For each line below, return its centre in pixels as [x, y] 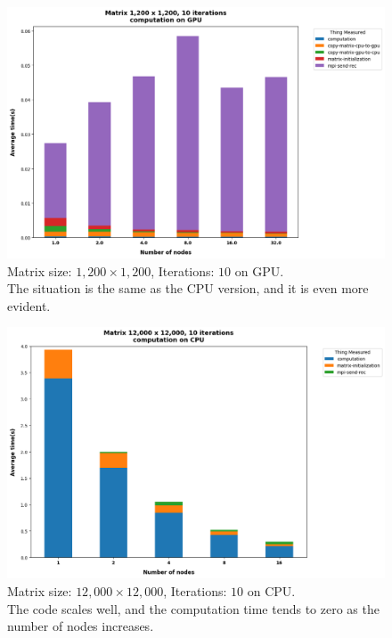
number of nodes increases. [81, 626]
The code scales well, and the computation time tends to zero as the [193, 608]
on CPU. [271, 590]
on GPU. [259, 270]
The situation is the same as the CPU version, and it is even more [188, 288]
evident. [29, 305]
